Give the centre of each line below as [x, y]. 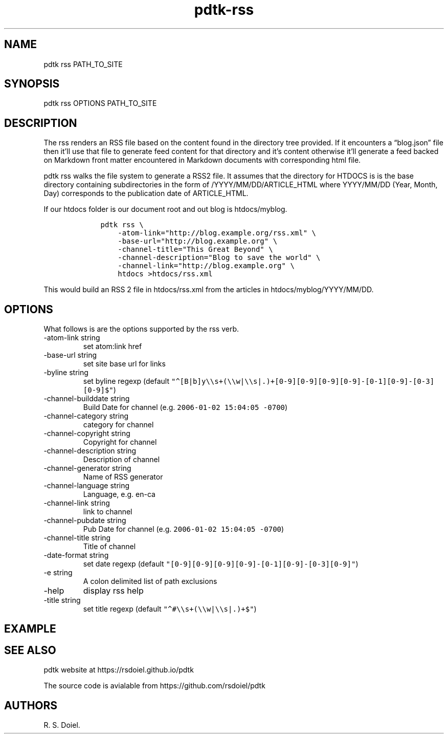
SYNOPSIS [32, 84]
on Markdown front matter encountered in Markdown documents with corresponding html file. [202, 160]
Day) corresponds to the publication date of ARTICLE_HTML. [146, 193]
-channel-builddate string [87, 399]
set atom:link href [113, 346]
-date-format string [76, 555]
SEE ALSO [30, 650]
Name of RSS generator [123, 477]
